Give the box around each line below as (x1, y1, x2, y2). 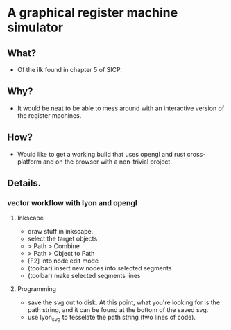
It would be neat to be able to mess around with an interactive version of (17, 104, 225, 112)
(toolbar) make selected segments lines (27, 272, 141, 280)
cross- (187, 150, 206, 158)
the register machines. (17, 111, 82, 119)
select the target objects (27, 234, 98, 243)
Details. (7, 177, 42, 189)
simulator (7, 19, 64, 35)
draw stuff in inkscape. (27, 227, 94, 236)
